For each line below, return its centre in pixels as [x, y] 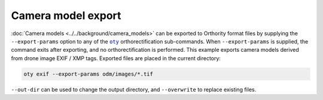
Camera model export [66, 15]
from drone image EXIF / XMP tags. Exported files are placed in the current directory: [116, 58]
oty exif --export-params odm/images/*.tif [89, 74]
